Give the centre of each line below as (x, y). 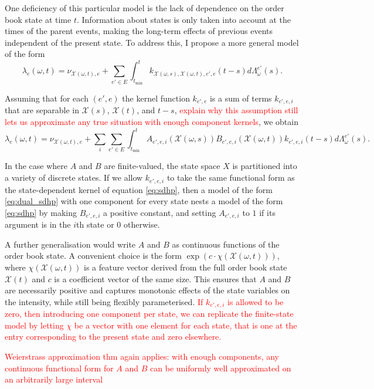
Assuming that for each (47, 98)
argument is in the (38, 224)
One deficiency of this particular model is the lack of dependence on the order (144, 8)
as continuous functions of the (226, 244)
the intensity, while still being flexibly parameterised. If (104, 301)
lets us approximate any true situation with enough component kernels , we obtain (152, 121)
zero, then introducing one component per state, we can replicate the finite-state (149, 314)
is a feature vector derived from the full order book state (186, 267)
